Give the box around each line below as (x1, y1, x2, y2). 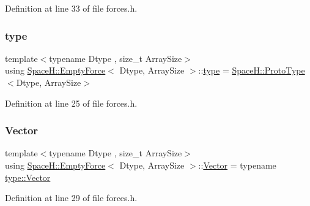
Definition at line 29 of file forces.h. (5, 191, 138, 204)
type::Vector (5, 170, 51, 183)
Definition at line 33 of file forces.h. (5, 2, 138, 14)
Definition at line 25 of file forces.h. (5, 96, 138, 109)
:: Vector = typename (198, 159, 276, 171)
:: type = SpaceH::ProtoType (198, 64, 305, 77)
